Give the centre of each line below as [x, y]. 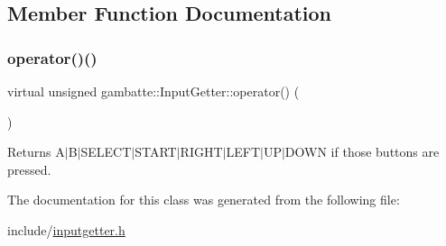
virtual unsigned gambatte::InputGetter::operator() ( [153, 91]
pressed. [29, 169]
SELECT [106, 152]
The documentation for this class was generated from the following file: [204, 200]
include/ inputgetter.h [66, 229]
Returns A [36, 152]
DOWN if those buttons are [362, 152]
